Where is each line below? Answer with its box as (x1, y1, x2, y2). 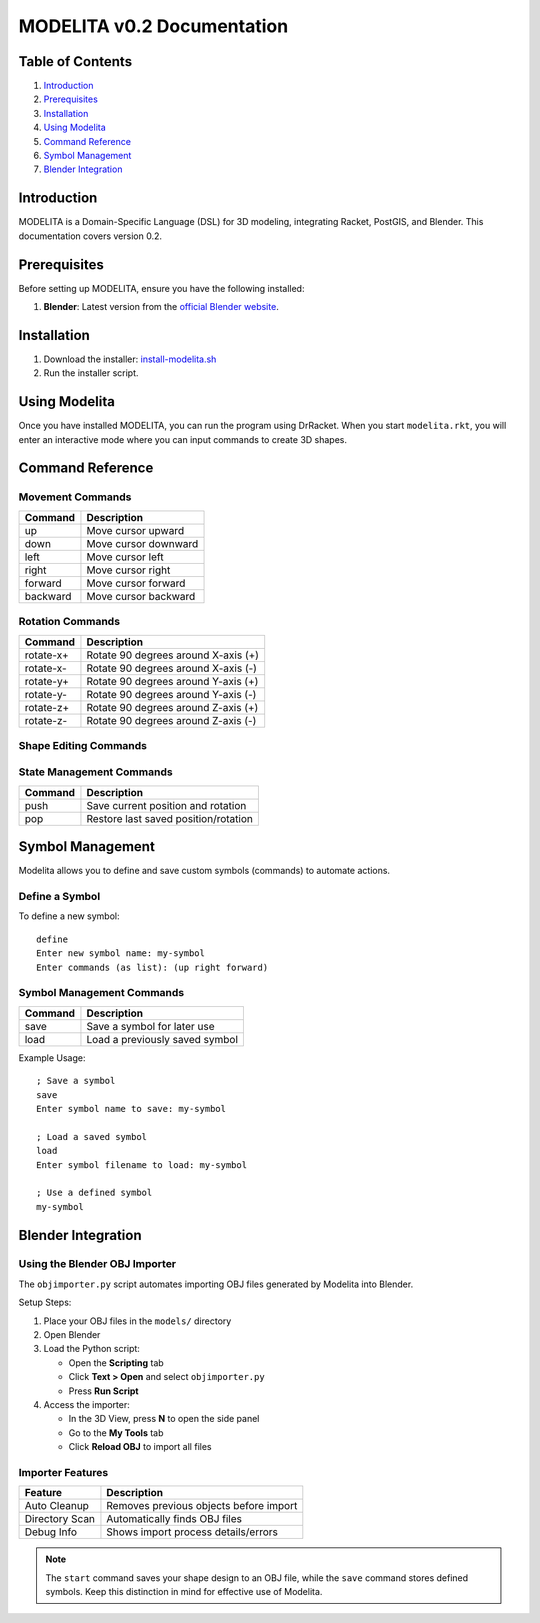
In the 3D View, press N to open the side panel (68, 1413, 260, 1425)
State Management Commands (18, 765, 174, 779)
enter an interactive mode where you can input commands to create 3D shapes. (18, 433, 348, 445)
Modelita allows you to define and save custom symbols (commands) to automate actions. (18, 865, 390, 877)
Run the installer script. (43, 367, 139, 379)
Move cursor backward (86, 589, 196, 603)
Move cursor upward (86, 523, 185, 537)
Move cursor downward (86, 536, 199, 550)
